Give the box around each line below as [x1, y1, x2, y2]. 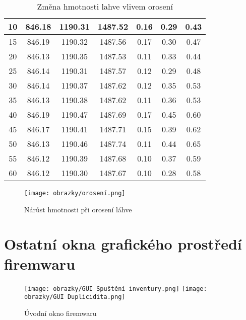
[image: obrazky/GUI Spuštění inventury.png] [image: [24, 285, 207, 292]
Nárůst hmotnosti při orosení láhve [24, 204, 132, 214]
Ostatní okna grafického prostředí [4, 233, 242, 254]
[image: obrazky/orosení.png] [24, 190, 126, 197]
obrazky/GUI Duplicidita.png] [24, 293, 126, 301]
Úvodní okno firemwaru [24, 307, 97, 318]
